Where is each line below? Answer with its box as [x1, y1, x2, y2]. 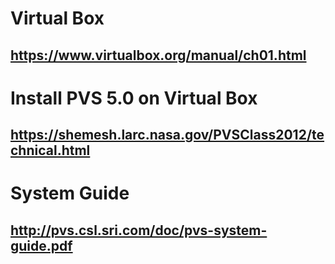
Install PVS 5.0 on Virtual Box [10, 87, 258, 109]
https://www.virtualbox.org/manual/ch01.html [10, 47, 307, 64]
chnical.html [10, 142, 91, 159]
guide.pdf [10, 237, 73, 254]
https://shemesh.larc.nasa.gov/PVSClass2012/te [10, 127, 325, 144]
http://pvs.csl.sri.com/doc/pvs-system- [10, 222, 268, 239]
